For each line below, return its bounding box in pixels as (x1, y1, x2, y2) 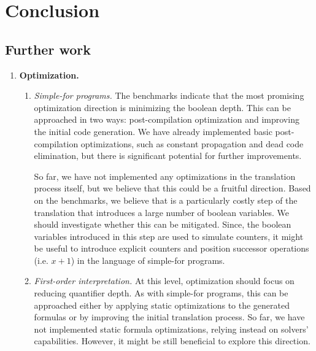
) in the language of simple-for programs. (71, 253, 225, 266)
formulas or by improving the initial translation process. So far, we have (34, 310, 305, 323)
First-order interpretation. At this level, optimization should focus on (34, 274, 295, 287)
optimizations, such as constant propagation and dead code (80, 137, 304, 150)
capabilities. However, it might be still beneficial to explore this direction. (34, 334, 310, 347)
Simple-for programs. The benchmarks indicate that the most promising (34, 89, 304, 102)
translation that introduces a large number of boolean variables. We (34, 206, 290, 218)
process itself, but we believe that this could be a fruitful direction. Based (34, 182, 311, 195)
